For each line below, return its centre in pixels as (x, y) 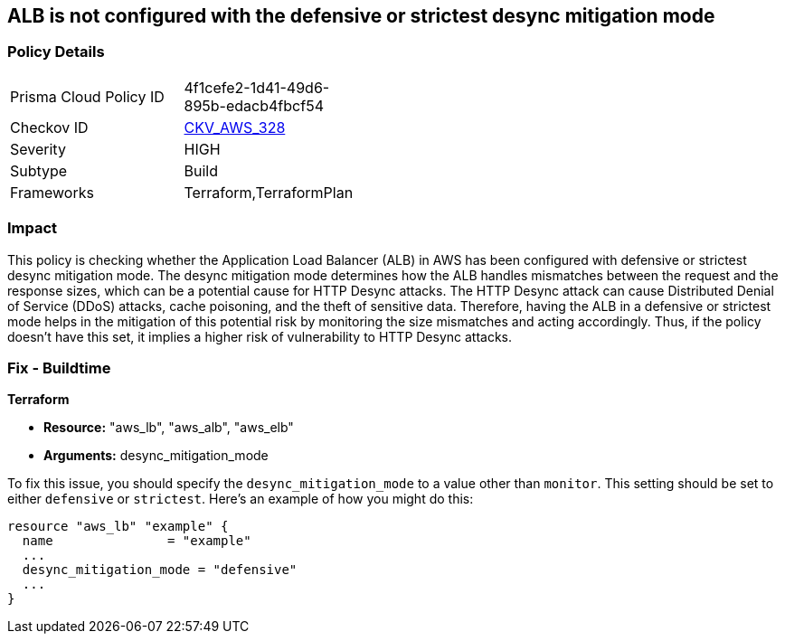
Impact (33, 228)
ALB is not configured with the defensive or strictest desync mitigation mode (361, 16)
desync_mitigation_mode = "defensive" (160, 570)
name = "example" (137, 541)
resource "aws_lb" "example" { (118, 527)
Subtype (39, 170)
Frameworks (52, 192)
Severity (38, 149)
